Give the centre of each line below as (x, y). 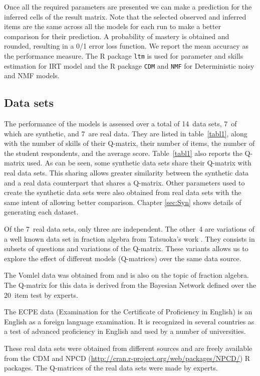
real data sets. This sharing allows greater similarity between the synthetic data (126, 173)
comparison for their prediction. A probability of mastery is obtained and (117, 36)
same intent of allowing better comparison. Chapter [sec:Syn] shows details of (123, 202)
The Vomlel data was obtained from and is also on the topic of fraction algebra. (126, 275)
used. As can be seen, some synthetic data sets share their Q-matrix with (139, 163)
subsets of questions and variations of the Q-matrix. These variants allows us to (126, 248)
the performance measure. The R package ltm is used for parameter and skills (124, 55)
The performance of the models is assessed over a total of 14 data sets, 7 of (120, 124)
